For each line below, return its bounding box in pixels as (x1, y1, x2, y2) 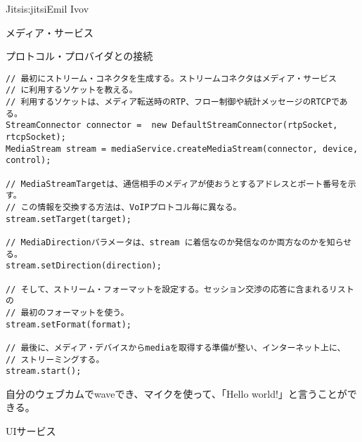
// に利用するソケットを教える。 (6, 85, 138, 96)
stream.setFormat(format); (6, 319, 131, 330)
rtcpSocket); (6, 132, 66, 143)
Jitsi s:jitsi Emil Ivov (6, 1, 89, 15)
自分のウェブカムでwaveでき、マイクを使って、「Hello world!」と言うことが (6, 386, 347, 401)
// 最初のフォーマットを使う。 (6, 307, 129, 318)
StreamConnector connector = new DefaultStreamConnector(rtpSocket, (6, 120, 338, 131)
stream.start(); (6, 366, 82, 377)
